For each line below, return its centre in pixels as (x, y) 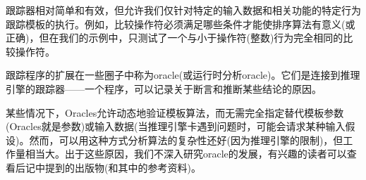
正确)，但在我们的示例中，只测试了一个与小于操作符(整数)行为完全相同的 (175, 38)
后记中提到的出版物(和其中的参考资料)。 (108, 167)
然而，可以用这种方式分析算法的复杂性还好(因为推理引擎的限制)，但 (186, 140)
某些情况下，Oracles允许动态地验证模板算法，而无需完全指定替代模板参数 (175, 112)
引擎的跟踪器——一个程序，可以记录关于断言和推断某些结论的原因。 (164, 88)
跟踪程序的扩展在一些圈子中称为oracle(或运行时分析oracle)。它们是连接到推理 (183, 75)
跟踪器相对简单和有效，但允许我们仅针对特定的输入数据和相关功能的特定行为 (183, 10)
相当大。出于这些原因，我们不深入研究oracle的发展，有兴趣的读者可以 (186, 154)
